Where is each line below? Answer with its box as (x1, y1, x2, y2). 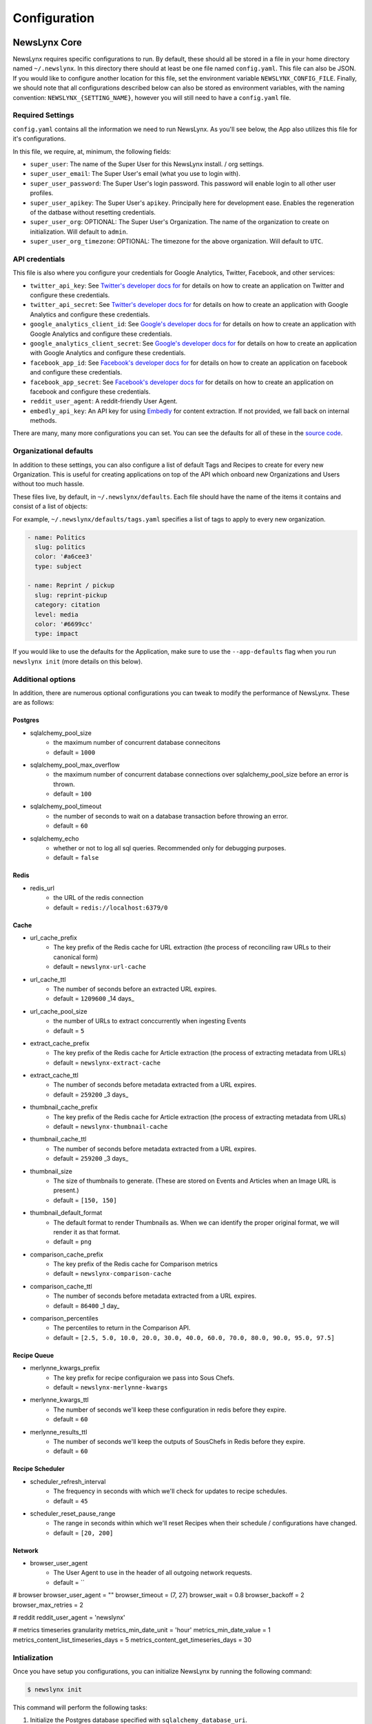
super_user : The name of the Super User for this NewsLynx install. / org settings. (30, 159, 265, 168)
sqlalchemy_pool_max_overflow (30, 761, 121, 769)
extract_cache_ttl (30, 1071, 79, 1079)
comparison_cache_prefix (30, 1250, 103, 1259)
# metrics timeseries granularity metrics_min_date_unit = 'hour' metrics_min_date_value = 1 (12, 1626, 271, 1634)
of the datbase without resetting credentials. (30, 208, 156, 217)
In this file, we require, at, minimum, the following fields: (12, 147, 172, 155)
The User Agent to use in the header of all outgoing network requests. (53, 1569, 253, 1577)
